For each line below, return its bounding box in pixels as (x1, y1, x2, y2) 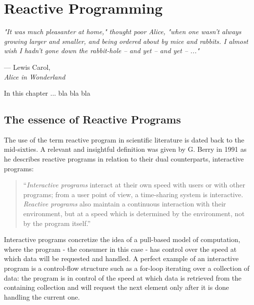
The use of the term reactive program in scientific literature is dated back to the (4, 134, 244, 144)
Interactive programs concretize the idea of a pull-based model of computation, (4, 234, 240, 244)
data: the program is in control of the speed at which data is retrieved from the (4, 272, 242, 283)
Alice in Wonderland (4, 71, 65, 81)
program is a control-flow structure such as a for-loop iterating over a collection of (4, 263, 250, 273)
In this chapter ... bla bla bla (4, 88, 90, 98)
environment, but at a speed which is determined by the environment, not (23, 208, 245, 219)
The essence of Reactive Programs (4, 112, 181, 127)
